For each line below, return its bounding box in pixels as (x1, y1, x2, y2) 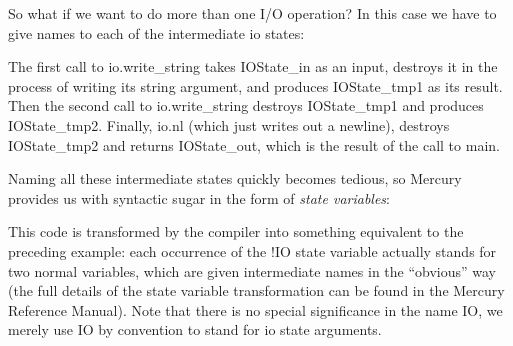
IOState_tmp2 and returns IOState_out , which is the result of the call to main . (8, 134, 500, 155)
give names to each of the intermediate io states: (8, 22, 305, 43)
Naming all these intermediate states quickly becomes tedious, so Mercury (8, 168, 462, 189)
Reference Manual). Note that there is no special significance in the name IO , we (8, 299, 503, 320)
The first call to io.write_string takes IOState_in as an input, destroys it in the (8, 56, 498, 77)
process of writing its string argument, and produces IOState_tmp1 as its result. (8, 75, 503, 96)
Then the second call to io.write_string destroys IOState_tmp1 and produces (8, 95, 484, 116)
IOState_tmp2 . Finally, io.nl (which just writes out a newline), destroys (8, 114, 450, 135)
